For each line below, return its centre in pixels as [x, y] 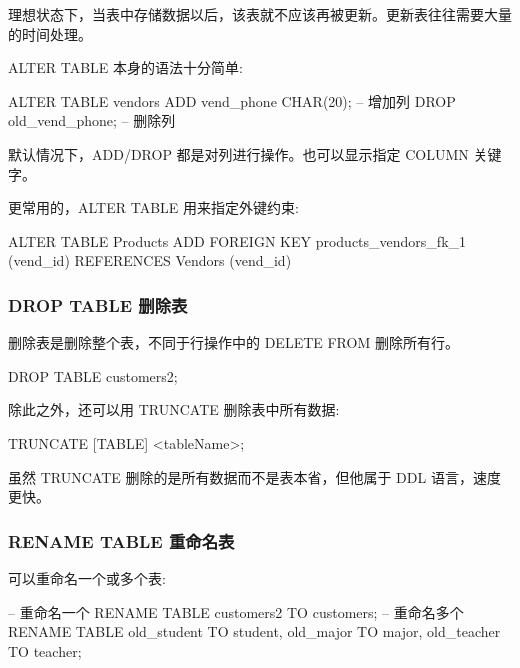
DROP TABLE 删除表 [98, 304]
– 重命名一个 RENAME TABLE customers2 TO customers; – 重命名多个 [236, 611]
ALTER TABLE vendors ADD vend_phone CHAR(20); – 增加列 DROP [232, 100]
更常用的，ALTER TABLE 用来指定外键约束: [153, 207]
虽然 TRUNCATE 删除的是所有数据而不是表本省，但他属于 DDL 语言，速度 [254, 476]
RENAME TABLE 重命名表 [121, 540]
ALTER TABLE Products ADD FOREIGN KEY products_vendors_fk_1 [237, 240]
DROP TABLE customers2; [93, 375]
